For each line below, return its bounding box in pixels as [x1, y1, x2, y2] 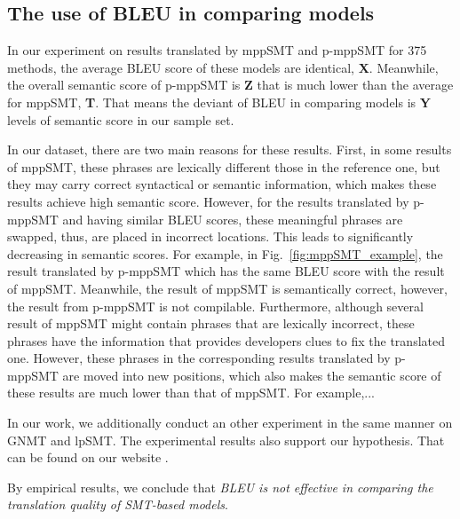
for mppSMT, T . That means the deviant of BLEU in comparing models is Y [7, 92, 431, 111]
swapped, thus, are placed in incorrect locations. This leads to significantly [7, 227, 414, 246]
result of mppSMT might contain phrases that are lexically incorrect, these [7, 314, 415, 333]
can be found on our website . [7, 448, 169, 467]
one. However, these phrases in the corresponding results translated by [7, 349, 391, 367]
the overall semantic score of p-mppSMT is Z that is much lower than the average [7, 75, 454, 94]
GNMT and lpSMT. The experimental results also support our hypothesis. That [7, 430, 445, 449]
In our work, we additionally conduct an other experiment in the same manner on [7, 413, 453, 432]
